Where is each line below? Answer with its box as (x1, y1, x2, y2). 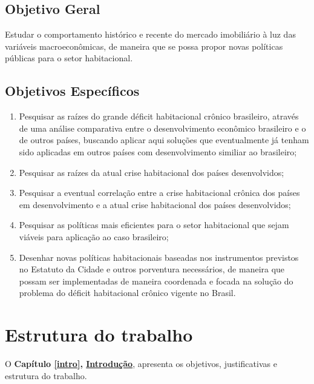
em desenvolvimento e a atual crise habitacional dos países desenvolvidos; (19, 198, 291, 211)
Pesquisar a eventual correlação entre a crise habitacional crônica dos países (19, 186, 300, 199)
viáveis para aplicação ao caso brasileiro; (19, 230, 169, 243)
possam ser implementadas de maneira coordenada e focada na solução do (19, 274, 293, 287)
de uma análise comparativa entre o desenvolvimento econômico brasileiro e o (19, 121, 306, 134)
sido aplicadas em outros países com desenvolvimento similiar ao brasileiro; (19, 145, 297, 158)
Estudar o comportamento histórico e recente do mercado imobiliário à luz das (5, 28, 296, 41)
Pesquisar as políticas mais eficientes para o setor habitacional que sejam (19, 218, 289, 231)
